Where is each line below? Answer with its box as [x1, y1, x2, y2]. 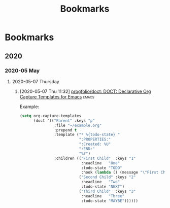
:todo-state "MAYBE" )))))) [81, 198, 138, 203]
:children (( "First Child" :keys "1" [53, 156, 136, 161]
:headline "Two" [81, 180, 120, 185]
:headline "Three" [81, 193, 125, 198]
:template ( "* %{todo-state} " [53, 132, 120, 137]
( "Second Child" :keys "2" [79, 175, 136, 180]
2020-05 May [5, 67, 40, 74]
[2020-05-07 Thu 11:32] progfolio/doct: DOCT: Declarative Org [19, 88, 151, 94]
